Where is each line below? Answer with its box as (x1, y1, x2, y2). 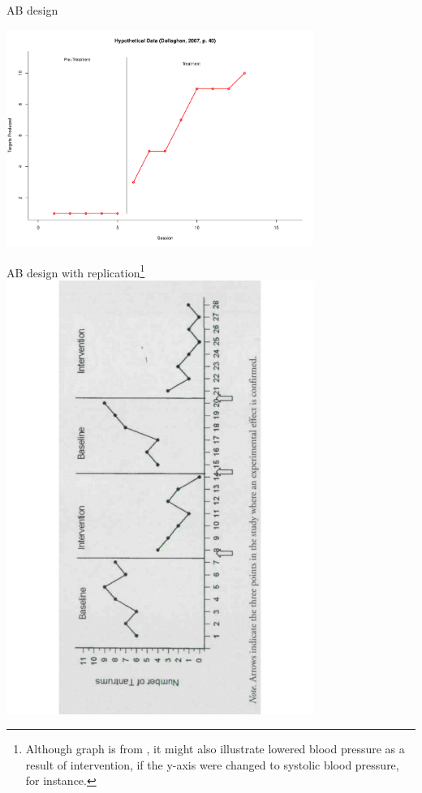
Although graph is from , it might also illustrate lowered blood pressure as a (25, 740, 405, 757)
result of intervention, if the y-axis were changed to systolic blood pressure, (25, 756, 399, 773)
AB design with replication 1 (6, 261, 145, 281)
